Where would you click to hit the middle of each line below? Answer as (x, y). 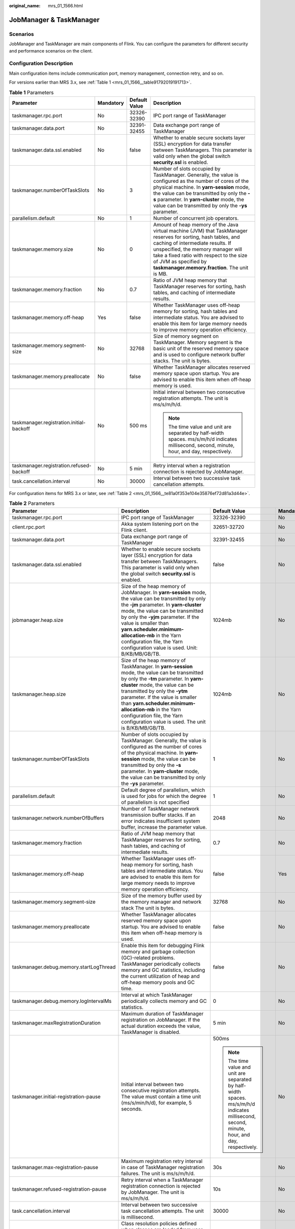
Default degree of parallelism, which (163, 790)
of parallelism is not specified (155, 802)
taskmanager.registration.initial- (49, 422)
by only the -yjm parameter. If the (160, 617)
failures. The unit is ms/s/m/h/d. (158, 1173)
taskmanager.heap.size (39, 694)
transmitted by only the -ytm (154, 691)
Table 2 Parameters (32, 503)
